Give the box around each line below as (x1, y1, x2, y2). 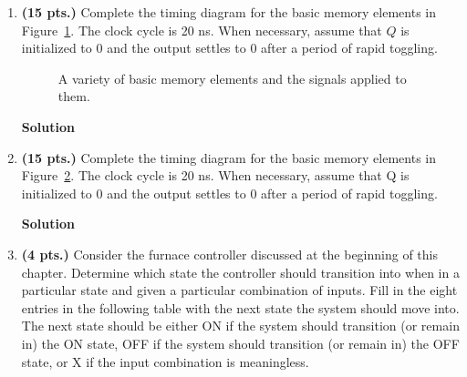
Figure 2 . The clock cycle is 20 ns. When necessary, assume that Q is (21, 166, 410, 185)
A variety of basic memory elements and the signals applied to (57, 68, 407, 87)
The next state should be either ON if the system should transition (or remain (21, 316, 460, 335)
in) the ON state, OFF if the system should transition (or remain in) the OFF (21, 333, 460, 352)
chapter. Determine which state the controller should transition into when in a (21, 262, 460, 281)
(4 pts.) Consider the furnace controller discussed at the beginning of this (21, 244, 438, 263)
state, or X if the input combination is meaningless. (21, 352, 309, 371)
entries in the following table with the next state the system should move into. (21, 298, 460, 317)
